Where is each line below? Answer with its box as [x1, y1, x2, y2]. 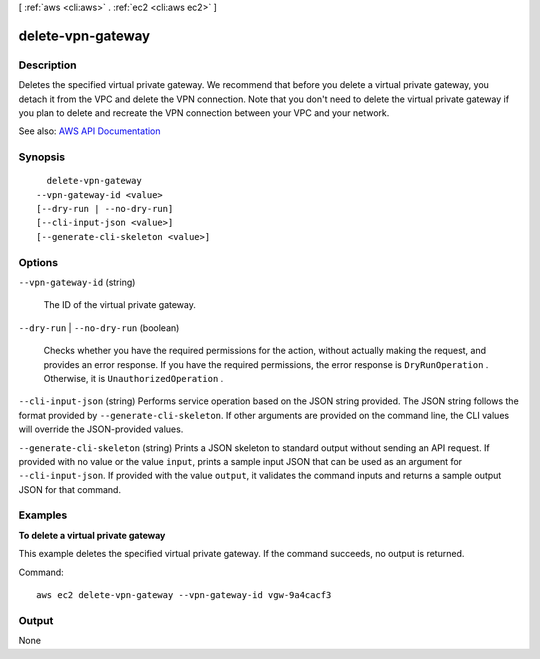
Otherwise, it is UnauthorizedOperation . [43, 372, 224, 384]
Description [18, 58, 77, 72]
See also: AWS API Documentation [18, 125, 161, 137]
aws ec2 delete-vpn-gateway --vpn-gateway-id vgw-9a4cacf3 [36, 589, 332, 600]
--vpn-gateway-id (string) [18, 276, 136, 288]
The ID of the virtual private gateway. [43, 299, 197, 311]
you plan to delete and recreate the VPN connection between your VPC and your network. [18, 106, 390, 119]
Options [18, 255, 59, 269]
